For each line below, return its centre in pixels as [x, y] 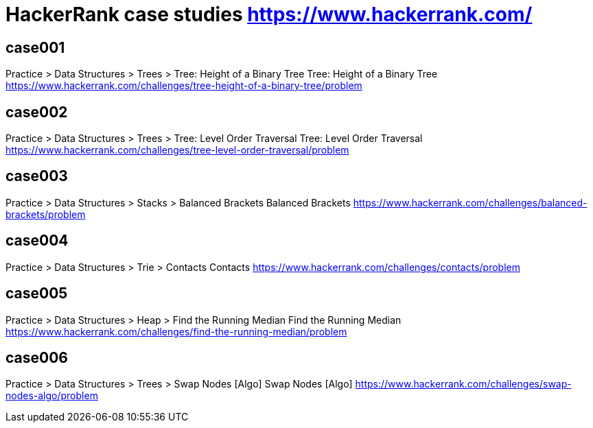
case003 [37, 176]
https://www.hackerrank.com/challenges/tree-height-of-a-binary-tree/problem [184, 86]
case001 [35, 47]
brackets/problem [46, 214]
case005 [37, 294]
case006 [37, 357]
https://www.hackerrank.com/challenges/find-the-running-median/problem [176, 331]
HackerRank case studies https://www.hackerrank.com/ [269, 14]
